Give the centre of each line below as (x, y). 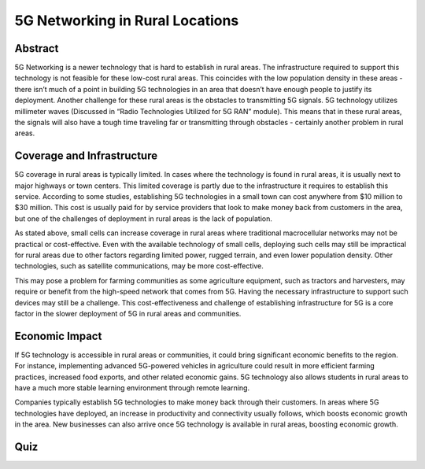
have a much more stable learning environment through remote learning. (132, 388)
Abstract (37, 48)
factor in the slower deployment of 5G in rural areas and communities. (128, 314)
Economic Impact (58, 336)
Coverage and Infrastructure (86, 156)
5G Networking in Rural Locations (127, 20)
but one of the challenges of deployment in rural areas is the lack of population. (144, 218)
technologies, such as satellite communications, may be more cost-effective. (139, 266)
